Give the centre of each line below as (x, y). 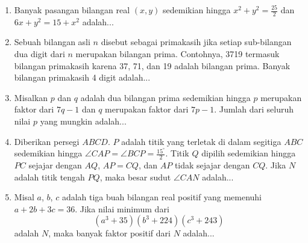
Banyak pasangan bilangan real (72, 10)
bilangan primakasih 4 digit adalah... (82, 77)
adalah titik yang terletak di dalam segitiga (201, 141)
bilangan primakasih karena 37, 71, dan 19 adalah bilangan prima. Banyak (152, 65)
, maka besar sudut (135, 177)
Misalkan (31, 97)
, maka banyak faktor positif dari (109, 233)
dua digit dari (39, 54)
